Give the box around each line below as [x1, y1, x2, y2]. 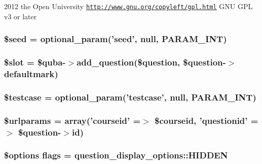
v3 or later [4, 11, 37, 21]
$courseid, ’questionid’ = [155, 114, 258, 126]
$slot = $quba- [4, 56, 66, 69]
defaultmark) [4, 67, 58, 80]
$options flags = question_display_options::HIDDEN [4, 149, 228, 161]
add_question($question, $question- [77, 56, 226, 69]
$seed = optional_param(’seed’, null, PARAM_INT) [4, 32, 227, 45]
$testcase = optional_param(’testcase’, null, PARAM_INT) [4, 90, 256, 103]
